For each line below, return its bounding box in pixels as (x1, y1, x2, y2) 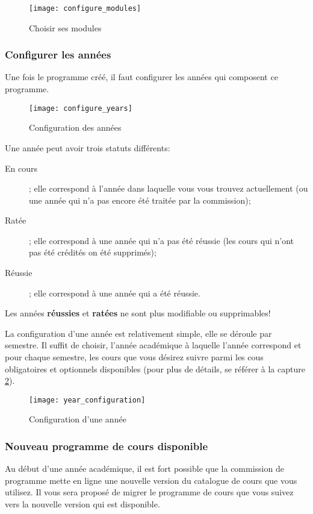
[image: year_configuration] (29, 395, 146, 404)
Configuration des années (29, 121, 122, 134)
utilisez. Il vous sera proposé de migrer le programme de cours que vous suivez (5, 486, 294, 498)
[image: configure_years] (29, 104, 132, 113)
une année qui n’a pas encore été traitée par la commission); (29, 193, 251, 206)
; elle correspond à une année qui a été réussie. (29, 286, 200, 299)
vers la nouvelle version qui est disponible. (5, 498, 160, 510)
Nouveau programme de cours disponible (5, 438, 208, 453)
